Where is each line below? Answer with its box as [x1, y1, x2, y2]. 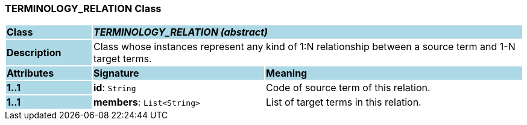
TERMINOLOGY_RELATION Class [5, 2, 162, 14]
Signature [93, 67, 139, 80]
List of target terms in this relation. [265, 96, 421, 109]
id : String [93, 82, 136, 94]
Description [7, 46, 62, 59]
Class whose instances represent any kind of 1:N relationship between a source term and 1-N [93, 40, 516, 53]
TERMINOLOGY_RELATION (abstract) [93, 26, 268, 39]
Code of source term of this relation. [265, 82, 431, 94]
